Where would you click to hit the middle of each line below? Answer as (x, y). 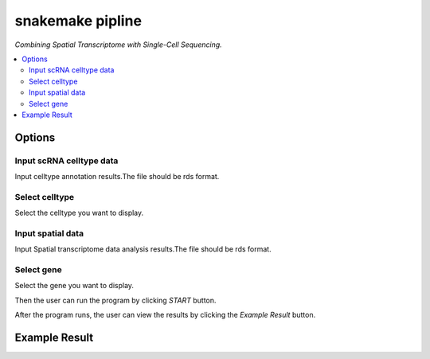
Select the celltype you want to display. (79, 213)
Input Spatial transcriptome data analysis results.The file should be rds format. (143, 249)
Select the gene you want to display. (74, 286)
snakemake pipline (78, 21)
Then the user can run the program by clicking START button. (115, 300)
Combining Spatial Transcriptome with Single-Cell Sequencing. (118, 45)
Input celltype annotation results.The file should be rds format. (117, 177)
